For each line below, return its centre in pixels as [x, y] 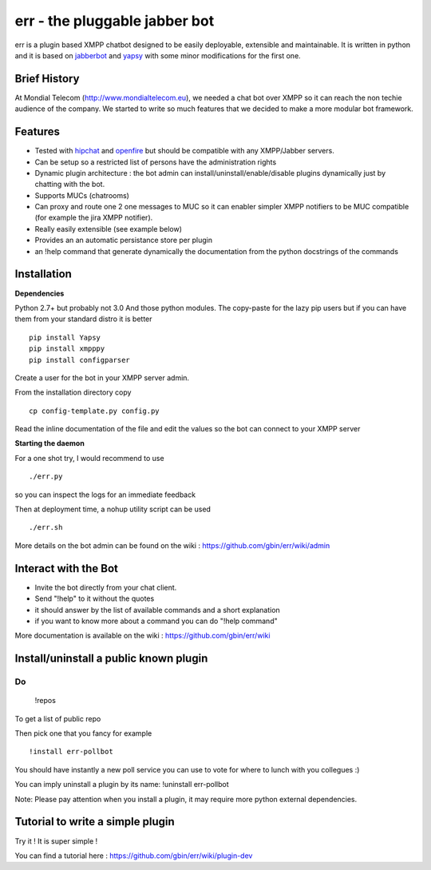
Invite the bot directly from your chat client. [106, 587]
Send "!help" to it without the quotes [95, 598]
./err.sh [46, 528]
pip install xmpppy [67, 349]
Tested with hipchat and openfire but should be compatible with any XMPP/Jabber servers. [184, 151]
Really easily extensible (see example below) [109, 228]
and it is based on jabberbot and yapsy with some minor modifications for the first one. [158, 55]
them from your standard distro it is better [83, 319]
